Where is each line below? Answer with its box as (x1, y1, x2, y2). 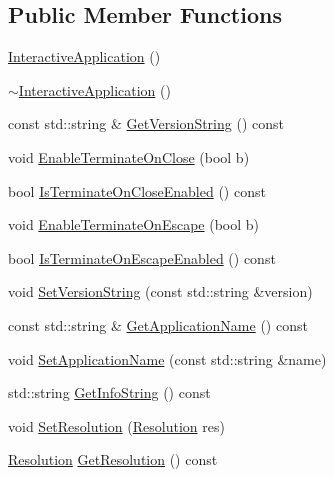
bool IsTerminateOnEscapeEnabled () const (8, 247, 276, 268)
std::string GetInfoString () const (8, 382, 211, 403)
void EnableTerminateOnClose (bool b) (8, 146, 250, 167)
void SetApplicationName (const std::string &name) (8, 348, 327, 369)
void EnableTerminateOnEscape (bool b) (8, 214, 260, 235)
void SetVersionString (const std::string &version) (8, 281, 313, 302)
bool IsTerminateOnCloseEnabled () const (8, 180, 266, 201)
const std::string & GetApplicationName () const (8, 314, 308, 335)
